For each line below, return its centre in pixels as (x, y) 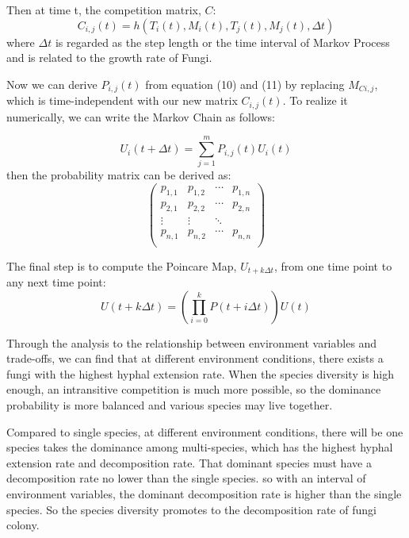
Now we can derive (52, 84)
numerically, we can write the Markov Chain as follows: (141, 116)
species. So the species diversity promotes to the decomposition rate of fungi (191, 509)
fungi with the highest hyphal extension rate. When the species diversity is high (201, 373)
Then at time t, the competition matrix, (104, 10)
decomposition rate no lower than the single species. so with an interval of (186, 478)
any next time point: (56, 282)
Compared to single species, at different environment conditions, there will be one (205, 431)
